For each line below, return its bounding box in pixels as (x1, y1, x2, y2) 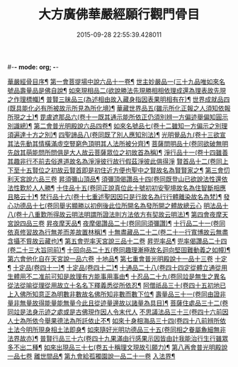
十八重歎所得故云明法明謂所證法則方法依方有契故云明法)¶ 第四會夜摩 (22, 210, 222, 218)
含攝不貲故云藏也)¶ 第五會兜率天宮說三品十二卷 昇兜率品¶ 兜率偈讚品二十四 (7, 237, 227, 245)
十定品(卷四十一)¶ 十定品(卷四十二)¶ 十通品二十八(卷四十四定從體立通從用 (13, 263, 228, 271)
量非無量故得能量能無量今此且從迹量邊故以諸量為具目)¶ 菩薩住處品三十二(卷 (7, 298, 229, 307)
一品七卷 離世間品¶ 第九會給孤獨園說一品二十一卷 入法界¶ (7, 351, 176, 360)
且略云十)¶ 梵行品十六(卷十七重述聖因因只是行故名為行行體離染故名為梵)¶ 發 (7, 192, 230, 201)
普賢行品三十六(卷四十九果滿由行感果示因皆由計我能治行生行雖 (40, 334, 222, 342)
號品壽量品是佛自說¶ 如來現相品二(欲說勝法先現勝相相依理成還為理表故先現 (7, 86, 227, 94)
